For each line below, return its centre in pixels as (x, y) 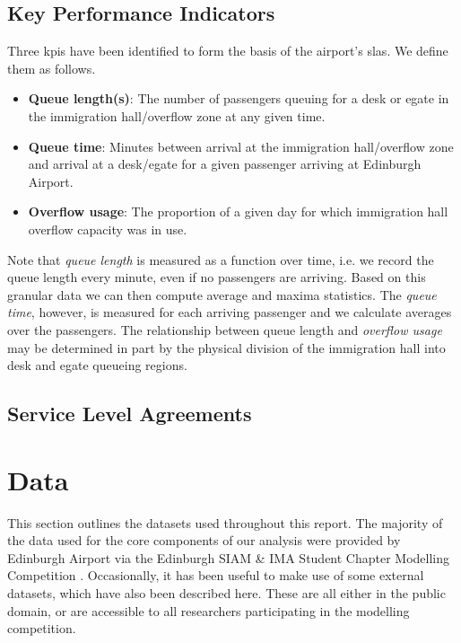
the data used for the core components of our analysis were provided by (204, 540)
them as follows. (52, 68)
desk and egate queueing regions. (97, 365)
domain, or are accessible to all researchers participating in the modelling (209, 610)
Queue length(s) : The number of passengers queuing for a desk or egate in (239, 98)
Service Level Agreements (130, 414)
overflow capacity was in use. (108, 229)
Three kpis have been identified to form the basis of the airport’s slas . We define (228, 51)
